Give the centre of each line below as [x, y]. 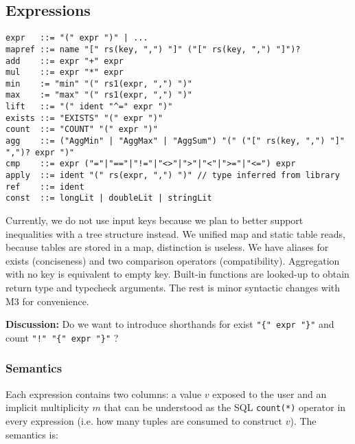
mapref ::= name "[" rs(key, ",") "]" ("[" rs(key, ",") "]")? [153, 49]
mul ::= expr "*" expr [65, 73]
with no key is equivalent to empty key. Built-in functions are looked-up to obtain [177, 274]
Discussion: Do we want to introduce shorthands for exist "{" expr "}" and [170, 324]
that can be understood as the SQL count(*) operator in [225, 407]
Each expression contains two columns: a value [104, 393]
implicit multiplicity [47, 407]
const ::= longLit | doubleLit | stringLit [109, 198]
